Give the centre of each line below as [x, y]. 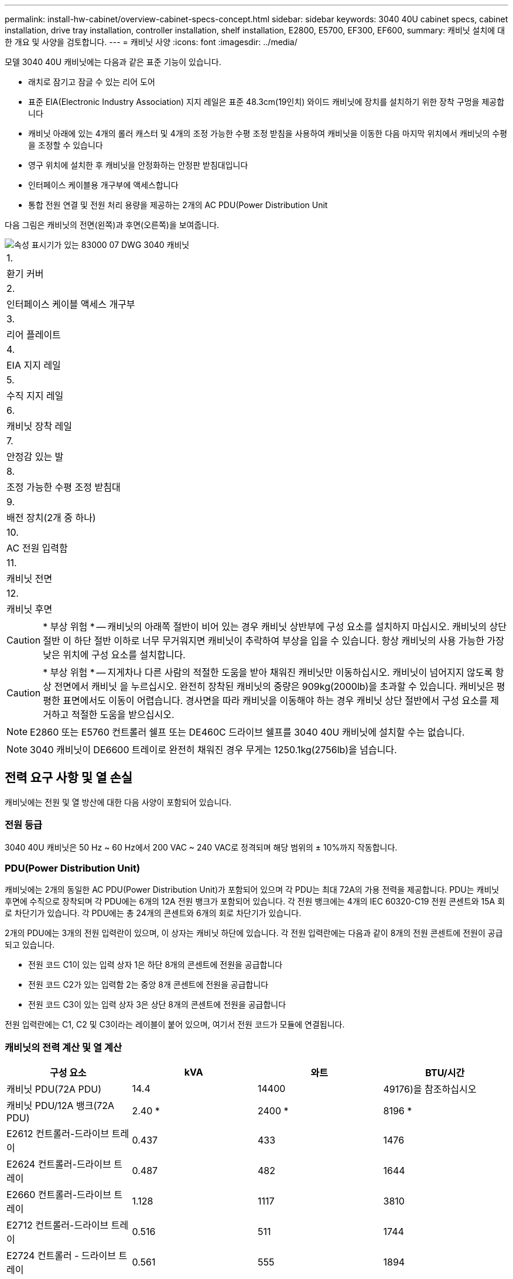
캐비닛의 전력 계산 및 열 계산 [63, 1047]
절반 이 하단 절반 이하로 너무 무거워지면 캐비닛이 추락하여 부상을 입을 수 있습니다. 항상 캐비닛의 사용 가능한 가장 [273, 641]
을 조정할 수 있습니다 [66, 145]
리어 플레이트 [34, 335]
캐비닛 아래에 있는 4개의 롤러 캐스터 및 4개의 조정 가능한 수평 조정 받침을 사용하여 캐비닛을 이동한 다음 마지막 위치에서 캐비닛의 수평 [268, 133]
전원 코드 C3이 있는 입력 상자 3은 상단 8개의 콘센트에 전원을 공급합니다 [157, 1005]
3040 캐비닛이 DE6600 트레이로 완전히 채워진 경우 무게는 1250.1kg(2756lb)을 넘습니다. [213, 750]
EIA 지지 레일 [34, 365]
